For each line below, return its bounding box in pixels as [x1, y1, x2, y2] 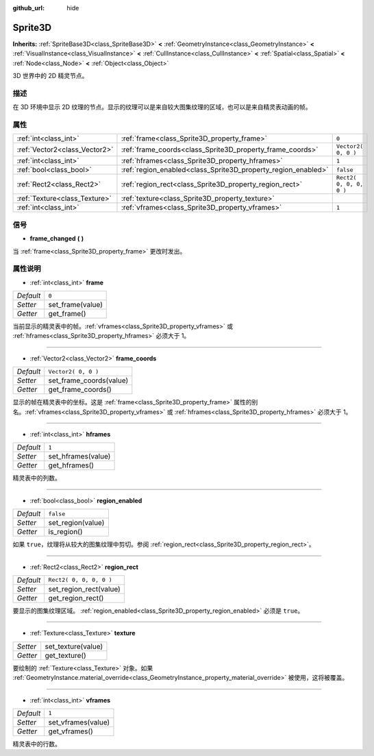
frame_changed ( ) [29, 234, 84, 243]
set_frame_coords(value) [48, 376, 129, 385]
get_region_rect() [48, 593, 104, 602]
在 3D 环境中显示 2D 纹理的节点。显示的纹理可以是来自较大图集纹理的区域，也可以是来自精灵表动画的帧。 [12, 103, 312, 111]
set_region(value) [48, 518, 105, 528]
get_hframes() [48, 461, 95, 470]
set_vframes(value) [48, 717, 110, 727]
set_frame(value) [48, 300, 103, 310]
